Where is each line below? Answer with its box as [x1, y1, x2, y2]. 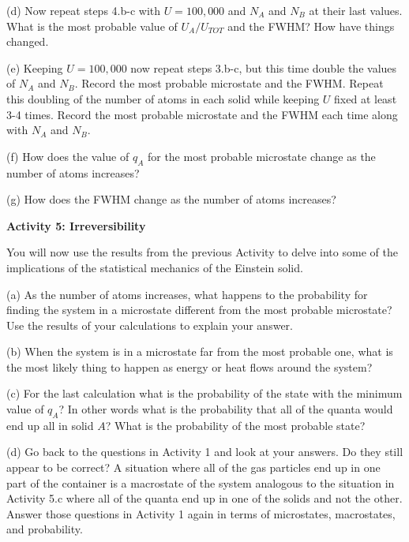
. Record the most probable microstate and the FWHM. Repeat [74, 75, 384, 92]
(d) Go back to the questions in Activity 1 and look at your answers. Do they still [6, 443, 403, 460]
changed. [6, 33, 49, 50]
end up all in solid [6, 417, 94, 433]
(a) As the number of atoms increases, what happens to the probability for [6, 286, 368, 302]
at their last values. [309, 2, 403, 18]
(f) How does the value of [6, 148, 129, 164]
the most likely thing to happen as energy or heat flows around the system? [6, 358, 373, 375]
